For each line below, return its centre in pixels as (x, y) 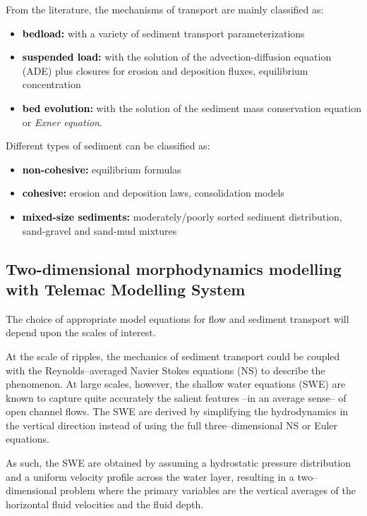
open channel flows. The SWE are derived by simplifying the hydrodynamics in (177, 411)
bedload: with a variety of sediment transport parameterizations (163, 33)
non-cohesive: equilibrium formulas (102, 169)
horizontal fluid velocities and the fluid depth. (105, 504)
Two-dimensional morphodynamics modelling (174, 268)
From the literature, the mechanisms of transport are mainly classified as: (165, 9)
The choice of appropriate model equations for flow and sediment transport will (178, 318)
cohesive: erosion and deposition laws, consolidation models (153, 193)
